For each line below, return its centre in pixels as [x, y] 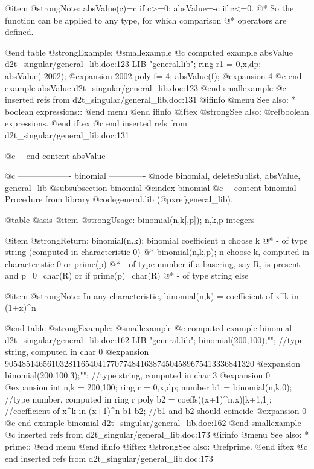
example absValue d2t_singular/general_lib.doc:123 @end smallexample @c [146, 87]
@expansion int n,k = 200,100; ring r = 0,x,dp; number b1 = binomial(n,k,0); [149, 387]
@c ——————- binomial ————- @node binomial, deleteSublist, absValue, [153, 176]
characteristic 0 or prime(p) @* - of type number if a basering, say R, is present [152, 263]
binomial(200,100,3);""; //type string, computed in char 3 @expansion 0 [137, 375]
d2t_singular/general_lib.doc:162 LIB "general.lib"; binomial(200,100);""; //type [154, 339]
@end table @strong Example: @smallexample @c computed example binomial [149, 328]
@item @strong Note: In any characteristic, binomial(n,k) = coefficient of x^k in [152, 295]
